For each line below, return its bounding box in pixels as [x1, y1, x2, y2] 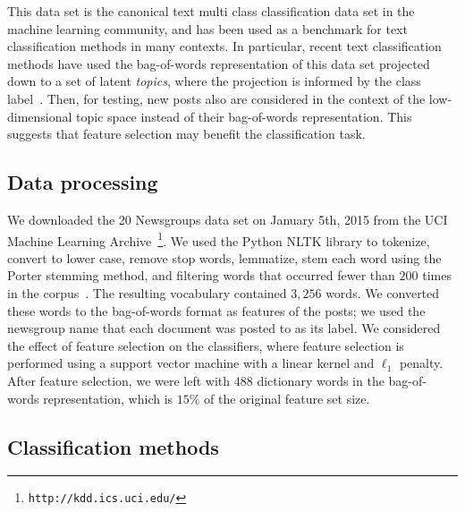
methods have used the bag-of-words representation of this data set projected [7, 54, 430, 73]
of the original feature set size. [204, 388, 370, 407]
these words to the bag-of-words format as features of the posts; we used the [7, 301, 426, 320]
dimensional [7, 107, 72, 125]
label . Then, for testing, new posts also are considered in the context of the [7, 89, 426, 107]
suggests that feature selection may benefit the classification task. [7, 124, 366, 143]
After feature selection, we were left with [7, 371, 231, 389]
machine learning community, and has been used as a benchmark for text [7, 19, 408, 38]
